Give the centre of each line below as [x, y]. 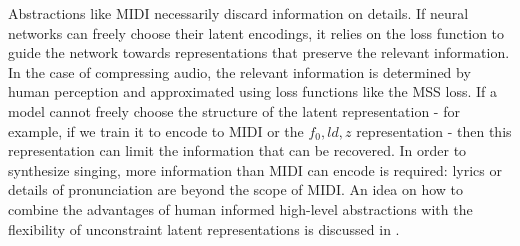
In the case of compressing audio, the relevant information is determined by [239, 71]
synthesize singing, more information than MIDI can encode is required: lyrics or [255, 169]
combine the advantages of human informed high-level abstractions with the [240, 208]
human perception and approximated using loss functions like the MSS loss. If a [253, 91]
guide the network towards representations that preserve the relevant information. [259, 52]
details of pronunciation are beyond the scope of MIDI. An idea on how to [236, 189]
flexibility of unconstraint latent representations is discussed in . [204, 228]
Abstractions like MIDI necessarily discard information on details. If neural [238, 13]
